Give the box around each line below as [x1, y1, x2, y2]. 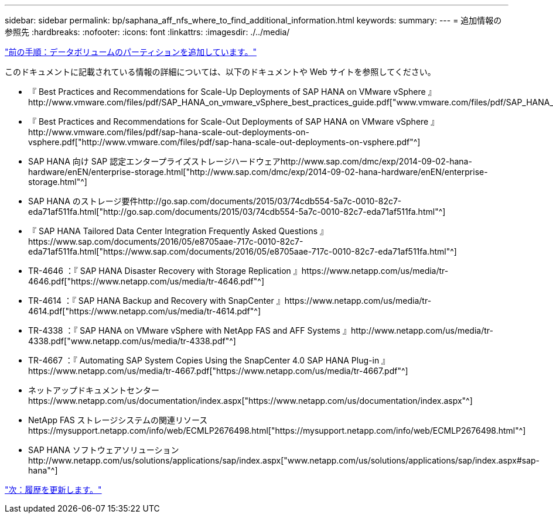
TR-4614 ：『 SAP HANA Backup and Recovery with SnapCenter [28, 296, 274, 306]
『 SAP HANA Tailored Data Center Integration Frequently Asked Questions [28, 226, 318, 236]
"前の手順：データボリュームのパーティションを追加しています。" [5, 47, 257, 57]
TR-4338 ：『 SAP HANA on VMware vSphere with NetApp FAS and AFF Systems [28, 325, 340, 335]
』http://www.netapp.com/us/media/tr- [342, 325, 493, 335]
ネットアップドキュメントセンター [28, 385, 159, 395]
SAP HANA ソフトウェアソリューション [28, 445, 179, 455]
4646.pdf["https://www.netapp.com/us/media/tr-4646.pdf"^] [28, 276, 264, 286]
